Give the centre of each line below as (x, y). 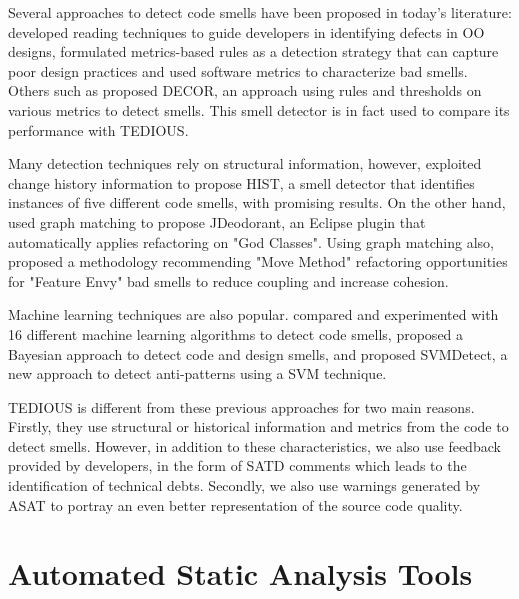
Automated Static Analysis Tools (240, 573)
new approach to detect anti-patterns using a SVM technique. (197, 373)
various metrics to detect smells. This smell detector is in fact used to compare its (259, 109)
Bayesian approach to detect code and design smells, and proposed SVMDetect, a (258, 353)
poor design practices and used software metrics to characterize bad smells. (238, 70)
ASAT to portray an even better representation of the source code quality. (235, 504)
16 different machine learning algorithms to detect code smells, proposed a (236, 333)
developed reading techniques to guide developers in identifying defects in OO (246, 31)
